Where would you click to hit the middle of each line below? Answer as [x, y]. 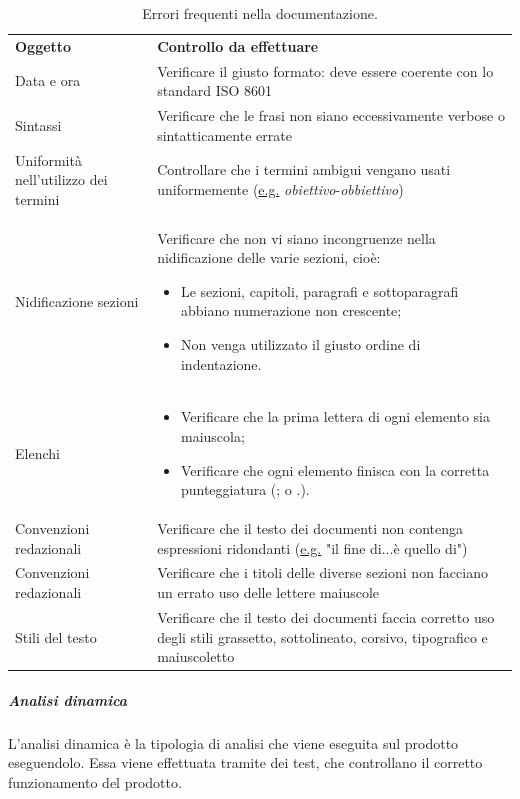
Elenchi [37, 452]
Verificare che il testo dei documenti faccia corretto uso [326, 616]
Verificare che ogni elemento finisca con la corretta [335, 469]
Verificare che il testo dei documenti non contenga [310, 528]
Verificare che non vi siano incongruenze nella [296, 237]
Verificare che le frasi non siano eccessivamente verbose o [331, 115]
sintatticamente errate [224, 134]
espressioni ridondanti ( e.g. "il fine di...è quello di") [312, 547]
